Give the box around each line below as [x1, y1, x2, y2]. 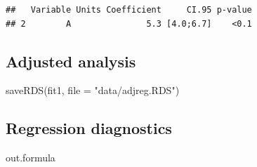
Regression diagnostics [6, 117, 172, 139]
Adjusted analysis [6, 50, 136, 72]
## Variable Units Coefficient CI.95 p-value [6, 5, 252, 15]
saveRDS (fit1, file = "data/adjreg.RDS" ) [6, 83, 180, 98]
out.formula [6, 150, 55, 165]
